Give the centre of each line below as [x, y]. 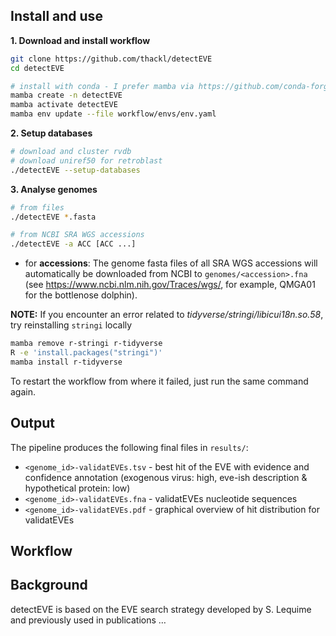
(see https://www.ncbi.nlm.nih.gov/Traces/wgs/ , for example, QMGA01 [170, 285]
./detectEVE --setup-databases [75, 170]
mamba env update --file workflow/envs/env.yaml [113, 114]
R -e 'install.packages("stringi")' [86, 353]
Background [49, 585]
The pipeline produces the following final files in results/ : [129, 447]
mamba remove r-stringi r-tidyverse [86, 344]
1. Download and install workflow [80, 40]
